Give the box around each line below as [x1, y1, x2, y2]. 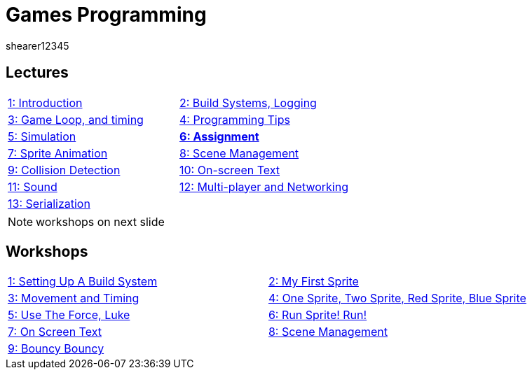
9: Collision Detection [8, 162, 121, 177]
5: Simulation [8, 129, 76, 143]
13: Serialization [8, 196, 90, 211]
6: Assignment [179, 129, 259, 143]
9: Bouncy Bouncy [8, 341, 104, 356]
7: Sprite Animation [8, 146, 108, 160]
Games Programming [6, 3, 207, 27]
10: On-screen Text [179, 162, 280, 177]
